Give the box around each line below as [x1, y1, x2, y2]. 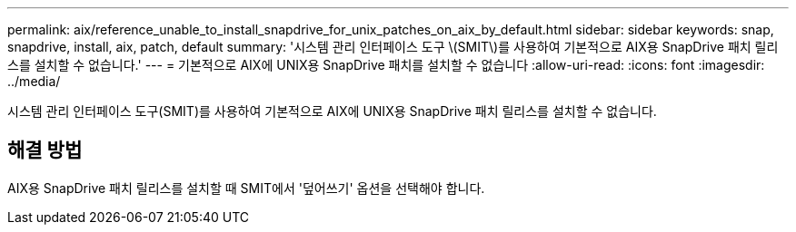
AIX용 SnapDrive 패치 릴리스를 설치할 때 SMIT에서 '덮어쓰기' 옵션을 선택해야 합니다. [7, 179, 485, 196]
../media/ [7, 73, 61, 89]
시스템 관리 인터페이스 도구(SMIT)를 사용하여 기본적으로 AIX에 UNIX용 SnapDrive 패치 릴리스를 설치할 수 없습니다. [7, 103, 657, 119]
